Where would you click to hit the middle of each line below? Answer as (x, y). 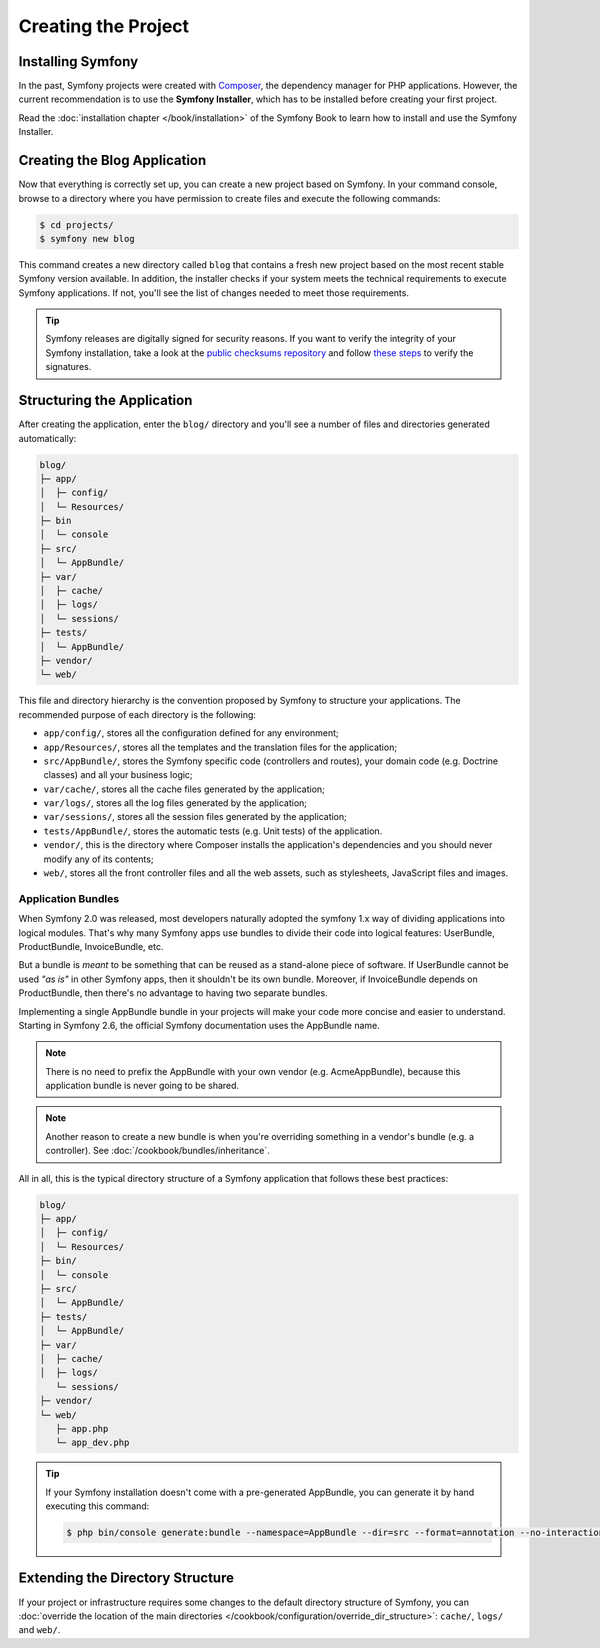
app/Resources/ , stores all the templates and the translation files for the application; (220, 747)
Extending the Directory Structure (126, 1578)
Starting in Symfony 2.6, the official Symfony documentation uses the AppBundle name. (199, 1025)
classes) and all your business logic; (118, 775)
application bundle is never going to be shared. (142, 1086)
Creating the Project (104, 26)
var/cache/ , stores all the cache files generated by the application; (184, 789)
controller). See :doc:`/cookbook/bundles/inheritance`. (157, 1151)
